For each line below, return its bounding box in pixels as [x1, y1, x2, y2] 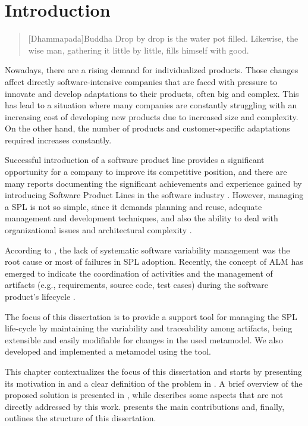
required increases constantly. [5, 133, 112, 146]
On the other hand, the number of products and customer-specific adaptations [5, 122, 290, 134]
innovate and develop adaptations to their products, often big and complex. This [5, 87, 299, 99]
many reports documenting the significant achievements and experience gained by [5, 177, 302, 189]
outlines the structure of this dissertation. [5, 412, 156, 424]
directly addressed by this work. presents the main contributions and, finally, [5, 400, 285, 412]
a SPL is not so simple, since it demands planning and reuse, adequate [5, 200, 262, 212]
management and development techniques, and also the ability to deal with [5, 212, 278, 224]
